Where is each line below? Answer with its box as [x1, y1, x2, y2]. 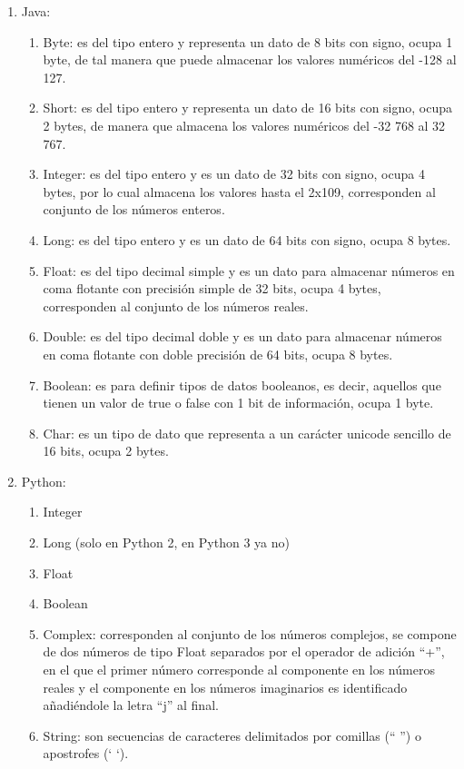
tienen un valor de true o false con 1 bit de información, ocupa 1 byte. [43, 393, 434, 412]
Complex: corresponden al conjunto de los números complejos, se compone [43, 624, 457, 643]
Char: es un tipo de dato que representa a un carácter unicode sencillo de [43, 423, 451, 442]
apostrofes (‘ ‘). [43, 744, 129, 763]
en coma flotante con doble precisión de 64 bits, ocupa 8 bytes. [43, 344, 393, 363]
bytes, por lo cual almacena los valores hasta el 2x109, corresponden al [43, 182, 436, 201]
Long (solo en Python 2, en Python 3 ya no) [43, 533, 290, 552]
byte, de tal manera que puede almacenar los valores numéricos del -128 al [43, 50, 457, 69]
